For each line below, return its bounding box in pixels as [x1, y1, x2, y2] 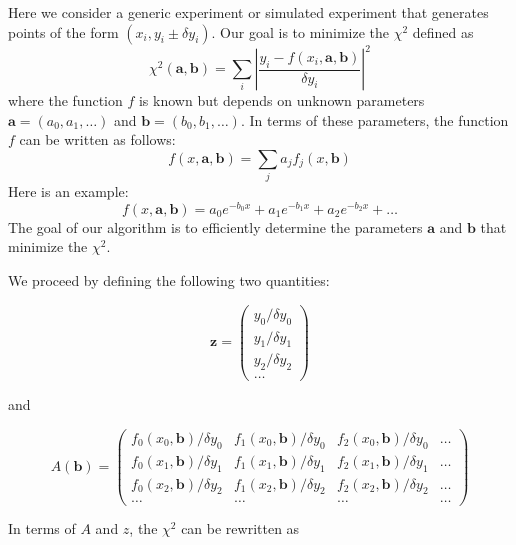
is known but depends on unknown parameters [138, 90, 425, 111]
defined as [412, 21, 474, 42]
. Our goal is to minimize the [211, 21, 389, 42]
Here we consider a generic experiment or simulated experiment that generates [8, 2, 489, 22]
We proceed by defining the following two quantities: [8, 270, 330, 291]
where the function [8, 90, 123, 111]
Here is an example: [8, 181, 129, 202]
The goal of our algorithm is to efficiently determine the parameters [8, 216, 423, 237]
